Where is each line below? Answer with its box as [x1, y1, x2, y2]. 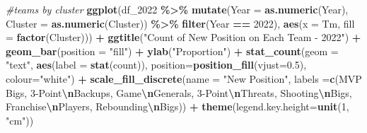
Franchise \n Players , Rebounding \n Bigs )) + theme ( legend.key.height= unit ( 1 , [6, 99, 349, 114]
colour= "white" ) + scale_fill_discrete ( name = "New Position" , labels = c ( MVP [6, 71, 362, 86]
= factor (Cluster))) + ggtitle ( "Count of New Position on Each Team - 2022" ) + [6, 30, 361, 45]
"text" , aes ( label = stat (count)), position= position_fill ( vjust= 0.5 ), [6, 57, 307, 72]
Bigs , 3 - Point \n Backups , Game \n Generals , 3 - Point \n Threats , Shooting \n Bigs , [6, 85, 352, 100]
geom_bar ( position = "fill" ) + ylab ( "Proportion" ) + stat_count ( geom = [6, 43, 339, 58]
